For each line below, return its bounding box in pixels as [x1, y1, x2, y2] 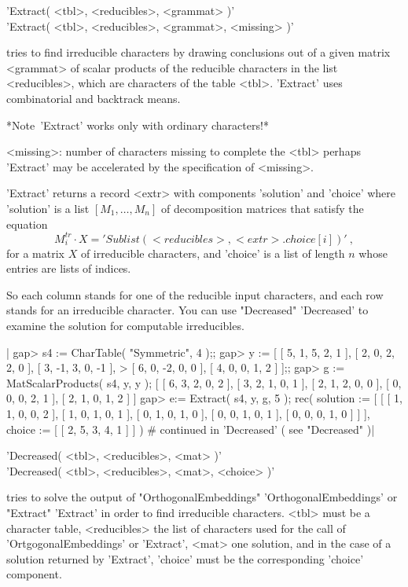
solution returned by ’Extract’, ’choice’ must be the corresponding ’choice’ [6, 550, 364, 567]
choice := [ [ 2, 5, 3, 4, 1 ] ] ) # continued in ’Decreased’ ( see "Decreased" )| [6, 420, 375, 437]
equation [6, 215, 48, 232]
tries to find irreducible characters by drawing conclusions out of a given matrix [6, 44, 391, 61]
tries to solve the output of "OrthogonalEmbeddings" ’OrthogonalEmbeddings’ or [6, 489, 398, 505]
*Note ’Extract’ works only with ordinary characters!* [6, 116, 269, 133]
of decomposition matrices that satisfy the [160, 200, 364, 216]
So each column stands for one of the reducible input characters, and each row [6, 286, 384, 303]
